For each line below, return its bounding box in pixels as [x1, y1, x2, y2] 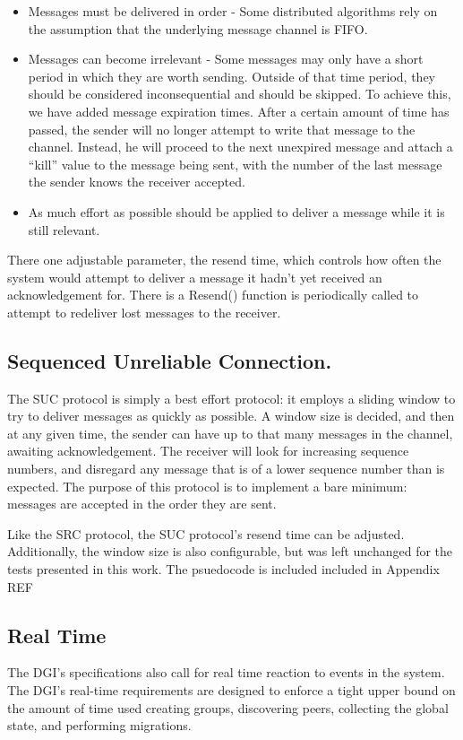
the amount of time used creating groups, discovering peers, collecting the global [7, 698, 449, 717]
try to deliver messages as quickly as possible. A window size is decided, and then [7, 406, 455, 425]
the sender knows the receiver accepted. [28, 172, 245, 191]
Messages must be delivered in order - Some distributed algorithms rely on [28, 2, 438, 20]
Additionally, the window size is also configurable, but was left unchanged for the [7, 542, 453, 561]
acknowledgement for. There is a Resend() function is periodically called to [7, 285, 419, 304]
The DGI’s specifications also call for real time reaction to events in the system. [7, 663, 445, 682]
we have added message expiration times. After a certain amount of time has [28, 101, 450, 120]
